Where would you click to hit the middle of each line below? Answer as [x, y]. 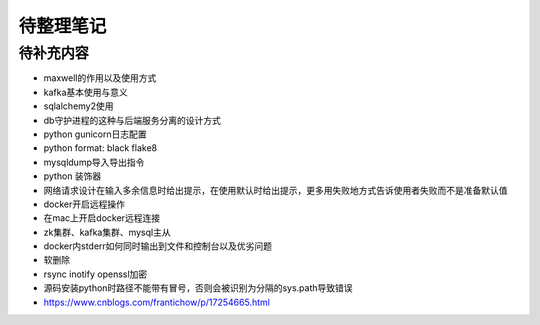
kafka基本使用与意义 [86, 92]
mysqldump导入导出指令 [94, 162]
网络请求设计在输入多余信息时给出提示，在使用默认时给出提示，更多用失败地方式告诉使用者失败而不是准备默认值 [275, 190]
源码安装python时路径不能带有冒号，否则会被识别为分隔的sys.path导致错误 [198, 288]
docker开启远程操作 [84, 204]
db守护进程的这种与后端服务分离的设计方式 [132, 120]
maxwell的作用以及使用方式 [100, 78]
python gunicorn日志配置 [95, 134]
